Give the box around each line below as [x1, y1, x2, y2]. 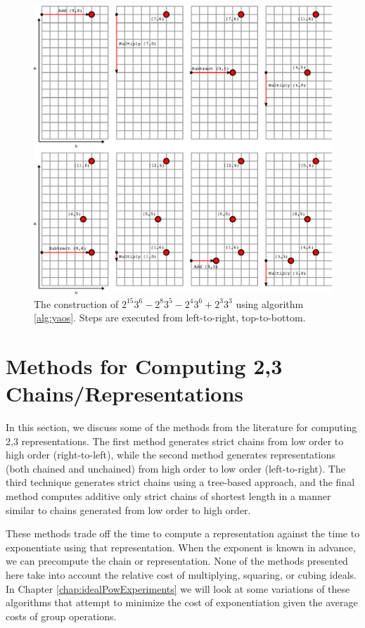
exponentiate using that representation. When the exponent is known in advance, [6, 539, 356, 554]
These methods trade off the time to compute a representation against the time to [6, 526, 360, 541]
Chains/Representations [6, 379, 244, 408]
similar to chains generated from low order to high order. [6, 502, 251, 517]
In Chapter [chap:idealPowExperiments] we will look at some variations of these [6, 581, 350, 596]
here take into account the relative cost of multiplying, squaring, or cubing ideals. [6, 567, 357, 582]
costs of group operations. [6, 608, 117, 623]
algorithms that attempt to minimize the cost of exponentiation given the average [6, 595, 358, 610]
